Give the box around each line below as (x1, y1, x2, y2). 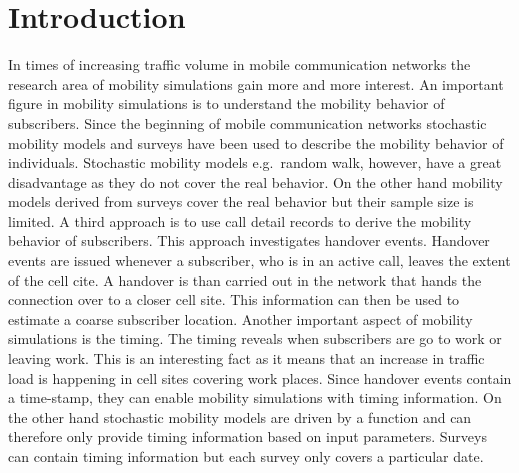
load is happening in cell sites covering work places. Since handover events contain (8, 367, 512, 388)
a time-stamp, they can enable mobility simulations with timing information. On (8, 387, 502, 408)
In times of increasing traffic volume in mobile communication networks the (8, 54, 471, 75)
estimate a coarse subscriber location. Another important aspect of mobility (8, 308, 473, 329)
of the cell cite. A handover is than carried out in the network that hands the (8, 269, 482, 290)
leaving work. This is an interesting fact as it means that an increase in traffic (8, 348, 485, 369)
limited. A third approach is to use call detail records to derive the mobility (8, 210, 472, 231)
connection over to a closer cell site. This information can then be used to (8, 289, 460, 310)
